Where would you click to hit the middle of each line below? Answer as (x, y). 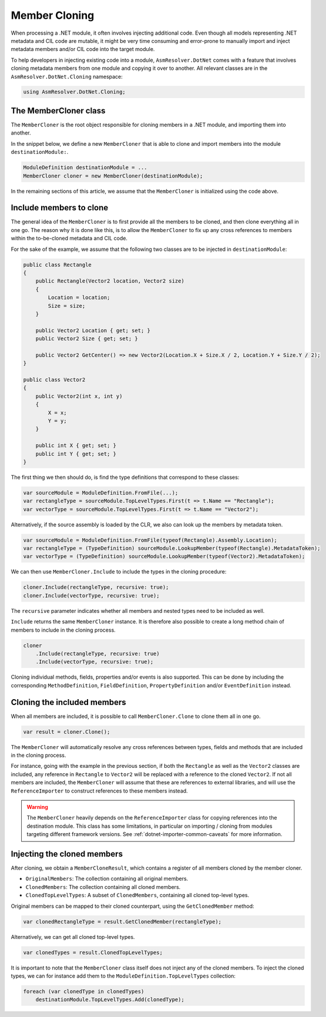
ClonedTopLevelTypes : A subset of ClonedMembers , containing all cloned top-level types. (137, 895)
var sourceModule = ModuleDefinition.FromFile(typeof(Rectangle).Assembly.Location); (150, 540)
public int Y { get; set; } (76, 454)
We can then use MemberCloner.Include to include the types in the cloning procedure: (119, 572)
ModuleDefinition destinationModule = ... (85, 168)
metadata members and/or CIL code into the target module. (83, 49)
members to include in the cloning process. (63, 630)
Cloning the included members (68, 702)
